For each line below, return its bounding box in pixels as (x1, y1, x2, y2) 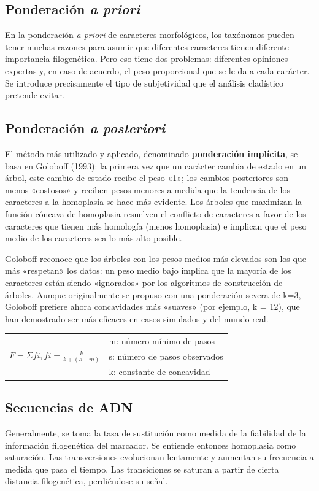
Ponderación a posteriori (5, 118, 166, 137)
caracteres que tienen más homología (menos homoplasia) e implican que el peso (5, 219, 307, 232)
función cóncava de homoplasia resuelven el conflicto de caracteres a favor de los (5, 207, 306, 220)
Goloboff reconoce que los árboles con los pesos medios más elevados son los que (5, 252, 306, 265)
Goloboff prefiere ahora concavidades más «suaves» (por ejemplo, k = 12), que (5, 300, 300, 313)
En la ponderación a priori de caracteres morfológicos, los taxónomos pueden (5, 28, 294, 41)
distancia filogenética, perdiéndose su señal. (5, 474, 168, 487)
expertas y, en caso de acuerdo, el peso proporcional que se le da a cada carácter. (5, 64, 310, 77)
